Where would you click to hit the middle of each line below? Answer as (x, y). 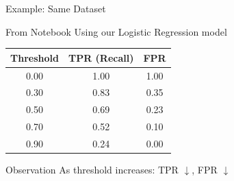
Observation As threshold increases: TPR (92, 169)
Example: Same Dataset (56, 8)
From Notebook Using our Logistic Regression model (116, 31)
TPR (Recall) (101, 57)
